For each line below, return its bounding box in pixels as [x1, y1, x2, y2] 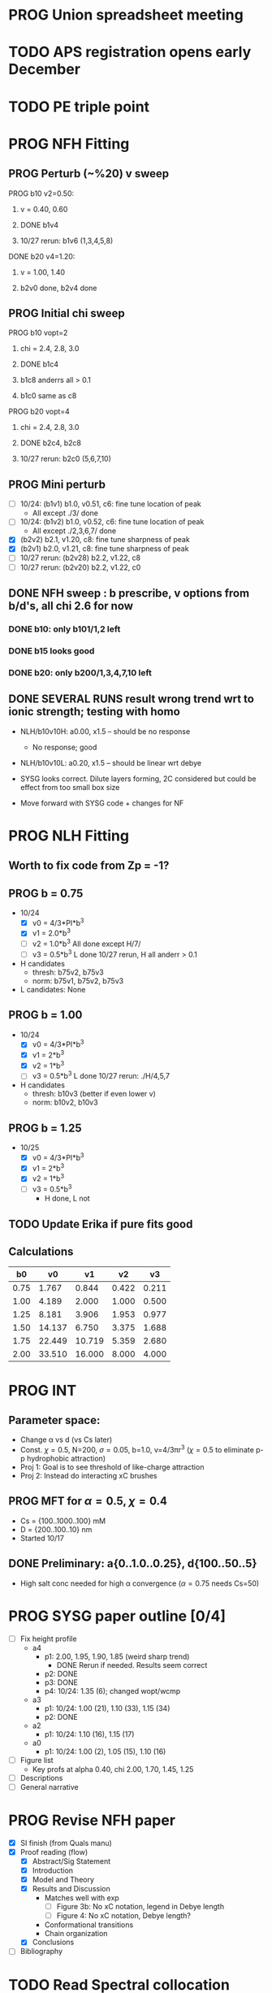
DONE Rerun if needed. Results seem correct [56, 1660, 208, 1670]
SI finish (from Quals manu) [19, 1838, 112, 1848]
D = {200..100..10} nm [19, 1524, 93, 1534]
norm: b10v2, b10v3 [32, 1097, 99, 1107]
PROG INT [8, 1381, 77, 1400]
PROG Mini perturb [8, 477, 106, 491]
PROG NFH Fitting [8, 134, 130, 153]
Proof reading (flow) [19, 1847, 89, 1856]
